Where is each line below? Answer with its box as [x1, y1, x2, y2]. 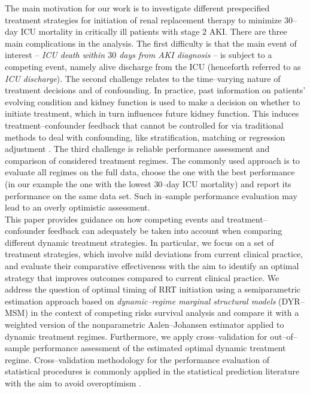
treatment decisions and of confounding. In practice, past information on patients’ [5, 84, 306, 96]
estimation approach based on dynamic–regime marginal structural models [5, 294, 276, 307]
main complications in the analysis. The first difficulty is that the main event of [5, 36, 297, 49]
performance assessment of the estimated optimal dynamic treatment [32, 342, 286, 354]
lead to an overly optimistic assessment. [5, 201, 150, 214]
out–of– [270, 330, 297, 342]
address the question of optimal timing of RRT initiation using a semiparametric [5, 283, 301, 295]
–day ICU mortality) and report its [162, 177, 291, 190]
